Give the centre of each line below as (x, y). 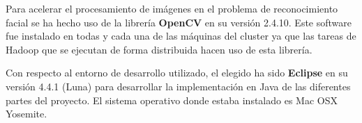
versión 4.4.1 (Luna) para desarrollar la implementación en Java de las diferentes (178, 86)
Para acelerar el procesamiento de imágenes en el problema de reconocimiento (172, 8)
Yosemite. (27, 114)
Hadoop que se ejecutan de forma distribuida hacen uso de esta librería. (159, 49)
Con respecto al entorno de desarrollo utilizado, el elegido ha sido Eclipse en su (177, 73)
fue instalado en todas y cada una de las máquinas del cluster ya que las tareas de (181, 36)
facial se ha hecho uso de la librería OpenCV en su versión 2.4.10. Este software (179, 22)
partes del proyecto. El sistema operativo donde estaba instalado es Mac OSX (172, 100)
